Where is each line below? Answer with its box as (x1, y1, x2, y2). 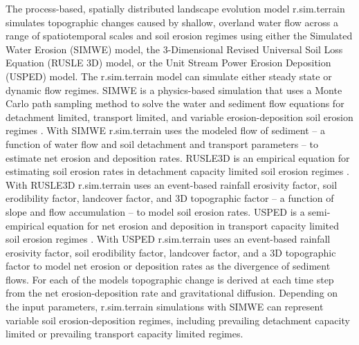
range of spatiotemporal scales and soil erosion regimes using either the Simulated (6, 28, 353, 43)
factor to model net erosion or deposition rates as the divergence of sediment (6, 259, 331, 273)
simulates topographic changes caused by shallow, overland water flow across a (6, 15, 338, 29)
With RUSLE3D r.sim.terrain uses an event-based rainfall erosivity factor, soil (6, 177, 338, 192)
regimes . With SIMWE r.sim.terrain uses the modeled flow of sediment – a (6, 123, 325, 138)
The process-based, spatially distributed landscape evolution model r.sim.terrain (6, 1, 345, 15)
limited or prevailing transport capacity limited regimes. (6, 326, 243, 341)
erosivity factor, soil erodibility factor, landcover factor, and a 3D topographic (6, 245, 336, 259)
